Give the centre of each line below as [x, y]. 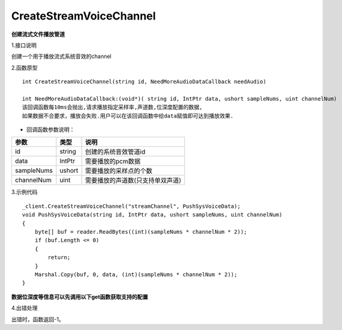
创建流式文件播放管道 [38, 34]
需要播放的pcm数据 [113, 162]
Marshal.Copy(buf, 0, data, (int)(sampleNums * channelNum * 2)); [136, 274]
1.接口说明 [24, 45]
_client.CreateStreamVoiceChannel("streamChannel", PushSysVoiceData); [131, 206]
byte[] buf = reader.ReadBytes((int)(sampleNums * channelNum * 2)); [141, 232]
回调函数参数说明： [51, 130]
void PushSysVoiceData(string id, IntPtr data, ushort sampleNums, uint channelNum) [152, 215]
